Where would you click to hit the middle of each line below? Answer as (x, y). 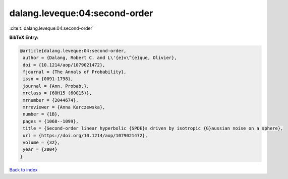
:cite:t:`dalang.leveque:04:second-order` (51, 28)
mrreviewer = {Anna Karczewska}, (64, 107)
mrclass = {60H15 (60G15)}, (57, 93)
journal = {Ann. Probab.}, (56, 86)
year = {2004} (40, 150)
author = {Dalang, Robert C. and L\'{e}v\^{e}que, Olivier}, (100, 58)
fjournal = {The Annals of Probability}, (75, 72)
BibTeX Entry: (24, 37)
